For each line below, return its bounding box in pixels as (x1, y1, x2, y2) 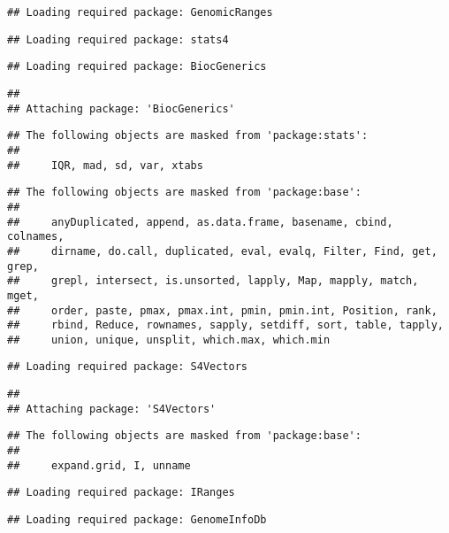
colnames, (7, 230, 65, 243)
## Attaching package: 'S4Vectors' (7, 402, 217, 415)
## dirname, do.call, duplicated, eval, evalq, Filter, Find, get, (7, 244, 438, 258)
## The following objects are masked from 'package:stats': (7, 129, 369, 143)
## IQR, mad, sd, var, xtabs (7, 158, 203, 172)
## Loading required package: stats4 (7, 33, 229, 46)
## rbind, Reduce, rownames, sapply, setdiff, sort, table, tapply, (7, 319, 444, 332)
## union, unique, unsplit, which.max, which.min (7, 333, 331, 346)
